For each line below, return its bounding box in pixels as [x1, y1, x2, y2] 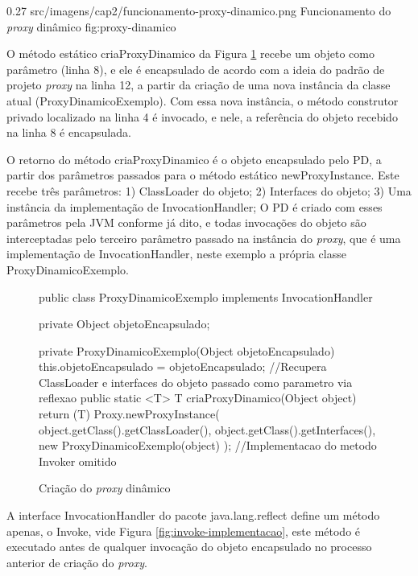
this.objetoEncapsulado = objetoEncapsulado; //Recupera [39, 358, 327, 375]
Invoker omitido [39, 452, 117, 469]
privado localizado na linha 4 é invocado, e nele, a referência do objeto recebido [6, 108, 398, 125]
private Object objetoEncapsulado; [39, 315, 210, 332]
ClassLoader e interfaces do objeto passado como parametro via [39, 373, 353, 390]
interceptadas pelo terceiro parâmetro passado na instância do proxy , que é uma [6, 229, 401, 246]
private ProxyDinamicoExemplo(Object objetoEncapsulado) [39, 342, 335, 359]
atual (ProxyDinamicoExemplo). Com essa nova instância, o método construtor [6, 92, 399, 109]
